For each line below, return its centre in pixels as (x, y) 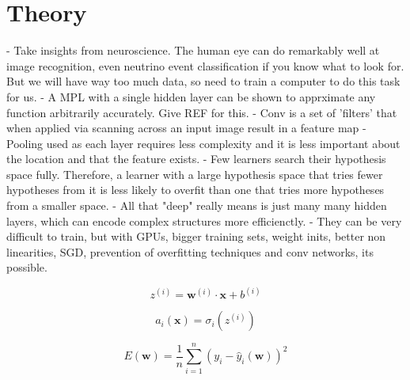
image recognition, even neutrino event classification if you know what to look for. (205, 65)
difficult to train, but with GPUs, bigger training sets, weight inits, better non (196, 236)
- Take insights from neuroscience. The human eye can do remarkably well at (193, 50)
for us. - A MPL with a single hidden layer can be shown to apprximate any (191, 96)
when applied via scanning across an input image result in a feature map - (186, 128)
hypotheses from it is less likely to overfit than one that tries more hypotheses (196, 190)
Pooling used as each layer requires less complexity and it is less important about (203, 143)
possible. (27, 267)
